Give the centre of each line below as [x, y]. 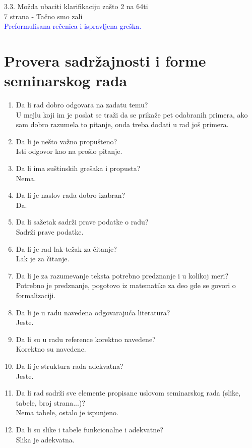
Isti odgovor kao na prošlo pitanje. [69, 151]
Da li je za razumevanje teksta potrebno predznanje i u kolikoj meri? [122, 275]
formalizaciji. [36, 295]
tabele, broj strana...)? [50, 402]
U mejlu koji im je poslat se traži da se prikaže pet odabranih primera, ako [132, 114]
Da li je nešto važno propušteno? [67, 141]
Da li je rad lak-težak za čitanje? [66, 248]
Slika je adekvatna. [45, 439]
